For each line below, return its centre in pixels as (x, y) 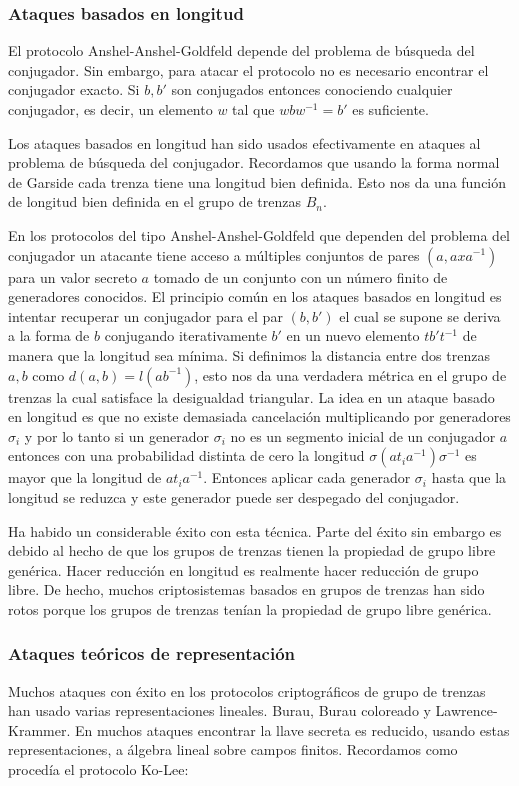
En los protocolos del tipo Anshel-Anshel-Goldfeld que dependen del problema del (259, 234)
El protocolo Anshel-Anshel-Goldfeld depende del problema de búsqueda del (241, 50)
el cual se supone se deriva (420, 315)
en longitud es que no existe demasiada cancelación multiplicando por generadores (259, 416)
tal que (253, 109)
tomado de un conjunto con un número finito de (300, 276)
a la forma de (49, 335)
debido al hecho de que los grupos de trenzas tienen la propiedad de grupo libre (252, 550)
